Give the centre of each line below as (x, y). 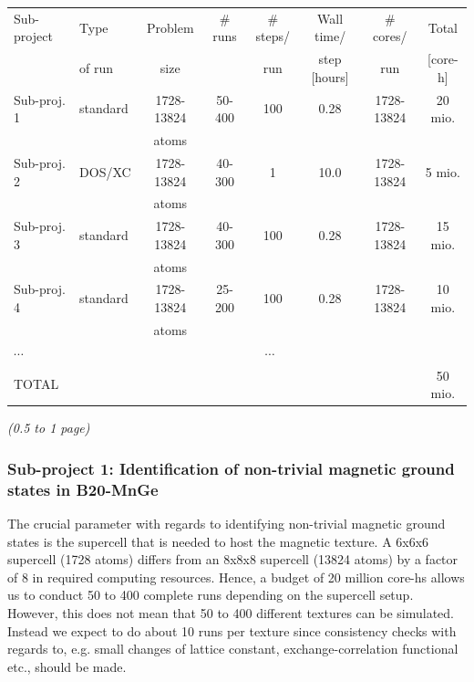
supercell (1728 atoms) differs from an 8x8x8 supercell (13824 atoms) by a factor (233, 559)
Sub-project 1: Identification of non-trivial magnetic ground (231, 468)
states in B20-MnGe (83, 489)
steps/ (273, 36)
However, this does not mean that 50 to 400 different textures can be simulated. (231, 612)
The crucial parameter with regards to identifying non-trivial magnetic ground (227, 524)
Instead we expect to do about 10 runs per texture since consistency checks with (232, 630)
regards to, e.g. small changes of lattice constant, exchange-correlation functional (233, 649)
